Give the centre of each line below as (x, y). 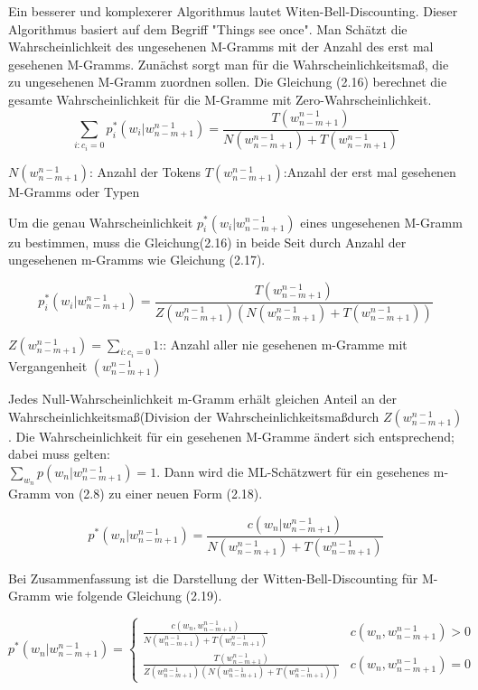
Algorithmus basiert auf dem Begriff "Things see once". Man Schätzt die (208, 28)
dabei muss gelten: (59, 454)
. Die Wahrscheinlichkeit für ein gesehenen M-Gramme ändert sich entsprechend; (231, 436)
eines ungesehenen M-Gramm (381, 222)
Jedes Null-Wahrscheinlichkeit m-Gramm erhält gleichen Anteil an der (202, 399)
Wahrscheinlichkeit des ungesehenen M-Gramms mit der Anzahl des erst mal (221, 47)
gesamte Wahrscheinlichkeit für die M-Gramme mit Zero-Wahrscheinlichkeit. (220, 99)
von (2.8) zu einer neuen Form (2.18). (159, 494)
